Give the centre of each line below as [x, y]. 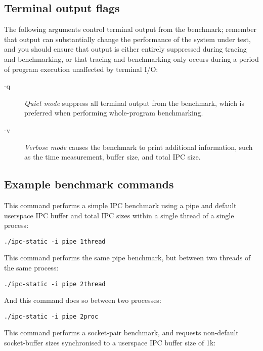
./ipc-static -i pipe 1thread [55, 241]
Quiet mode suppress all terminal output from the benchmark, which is [135, 103]
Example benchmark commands [89, 184]
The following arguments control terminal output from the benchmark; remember [130, 29]
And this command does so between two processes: [83, 300]
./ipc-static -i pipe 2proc [51, 316]
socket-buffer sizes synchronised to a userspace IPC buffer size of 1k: [110, 343]
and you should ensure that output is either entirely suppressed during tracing [125, 49]
